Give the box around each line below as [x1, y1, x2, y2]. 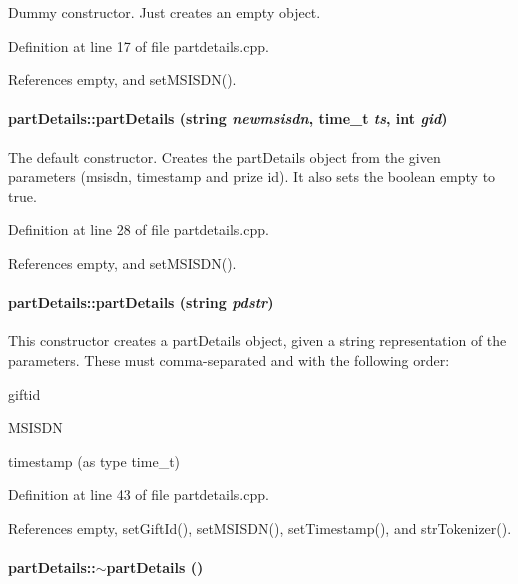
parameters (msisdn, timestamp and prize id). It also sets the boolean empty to [8, 166, 496, 187]
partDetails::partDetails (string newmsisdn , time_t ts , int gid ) [8, 108, 448, 129]
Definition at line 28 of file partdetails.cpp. [8, 219, 269, 240]
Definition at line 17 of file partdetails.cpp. [8, 35, 269, 56]
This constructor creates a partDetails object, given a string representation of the [8, 330, 507, 351]
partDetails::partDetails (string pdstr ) [8, 292, 274, 313]
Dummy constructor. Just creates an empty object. [8, 2, 321, 22]
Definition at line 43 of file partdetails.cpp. [8, 484, 269, 505]
